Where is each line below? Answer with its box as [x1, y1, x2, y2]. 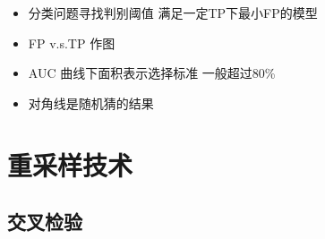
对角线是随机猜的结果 [28, 93, 154, 112]
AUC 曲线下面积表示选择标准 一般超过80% [28, 64, 276, 82]
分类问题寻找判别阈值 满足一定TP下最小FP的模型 [28, 4, 318, 21]
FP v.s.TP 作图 [28, 33, 115, 52]
